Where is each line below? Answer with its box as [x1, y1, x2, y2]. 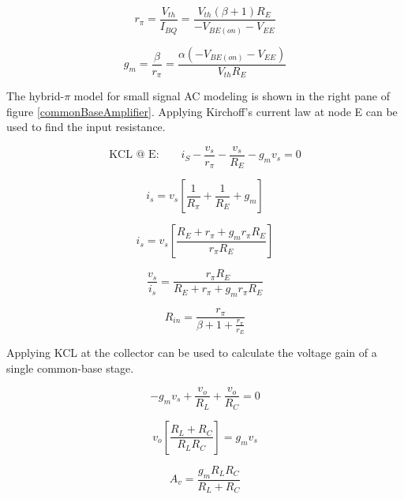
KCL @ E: [109, 149, 159, 161]
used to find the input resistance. [6, 118, 166, 135]
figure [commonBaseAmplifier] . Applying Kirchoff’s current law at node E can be [6, 103, 398, 119]
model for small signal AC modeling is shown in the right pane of [73, 88, 390, 104]
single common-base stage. [6, 359, 134, 376]
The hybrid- [6, 88, 65, 104]
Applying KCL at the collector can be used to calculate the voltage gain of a [6, 344, 377, 361]
